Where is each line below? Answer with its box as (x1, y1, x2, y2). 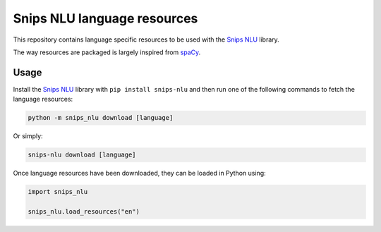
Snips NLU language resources (13, 11, 198, 26)
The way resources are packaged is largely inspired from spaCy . (13, 48, 201, 56)
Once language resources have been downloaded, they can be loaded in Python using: (13, 169, 266, 178)
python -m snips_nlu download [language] (28, 114, 174, 122)
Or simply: (13, 132, 43, 140)
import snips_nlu (28, 188, 88, 196)
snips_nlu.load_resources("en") (28, 207, 140, 215)
